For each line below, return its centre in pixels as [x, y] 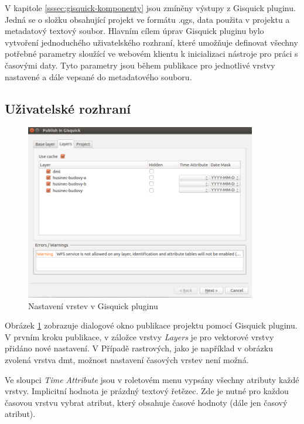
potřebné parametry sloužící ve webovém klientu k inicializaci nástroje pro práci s [151, 54]
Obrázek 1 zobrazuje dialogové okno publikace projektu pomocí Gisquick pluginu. [151, 325]
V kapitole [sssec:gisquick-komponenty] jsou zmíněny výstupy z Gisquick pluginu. [150, 8]
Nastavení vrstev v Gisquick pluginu [93, 305]
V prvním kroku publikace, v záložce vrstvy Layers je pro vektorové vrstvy [139, 336]
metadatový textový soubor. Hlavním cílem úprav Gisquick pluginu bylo [134, 31]
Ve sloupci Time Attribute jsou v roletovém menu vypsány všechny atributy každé [152, 379]
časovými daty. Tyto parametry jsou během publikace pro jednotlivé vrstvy [140, 65]
